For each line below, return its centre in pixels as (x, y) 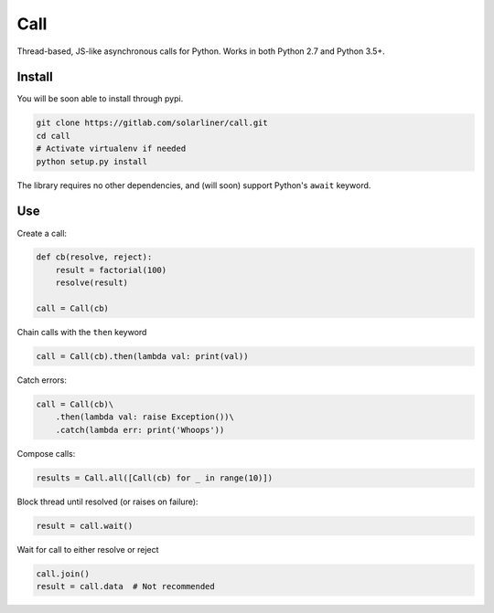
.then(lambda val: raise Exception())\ (145, 417)
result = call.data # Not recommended (125, 587)
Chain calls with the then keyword (82, 333)
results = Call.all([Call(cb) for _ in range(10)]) (155, 478)
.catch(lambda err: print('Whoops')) (140, 430)
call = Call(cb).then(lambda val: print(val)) (142, 357)
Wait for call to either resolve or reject (88, 549)
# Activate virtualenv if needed (111, 149)
